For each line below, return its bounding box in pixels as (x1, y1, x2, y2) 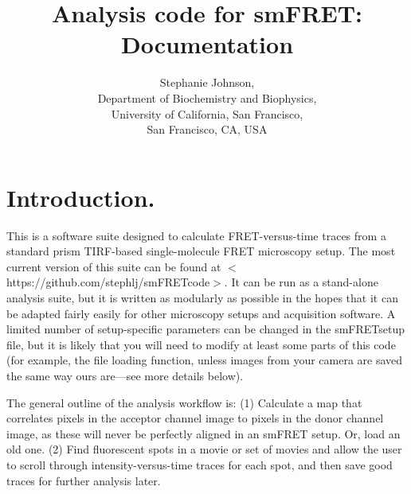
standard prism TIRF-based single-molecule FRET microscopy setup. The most (6, 243, 396, 259)
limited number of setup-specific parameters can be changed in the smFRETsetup (6, 321, 405, 337)
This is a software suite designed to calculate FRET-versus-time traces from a (6, 227, 386, 243)
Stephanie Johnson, (159, 74, 255, 91)
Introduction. (6, 181, 155, 213)
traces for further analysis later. (6, 472, 161, 488)
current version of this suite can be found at (6, 258, 221, 274)
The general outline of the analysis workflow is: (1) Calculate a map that (6, 394, 362, 410)
